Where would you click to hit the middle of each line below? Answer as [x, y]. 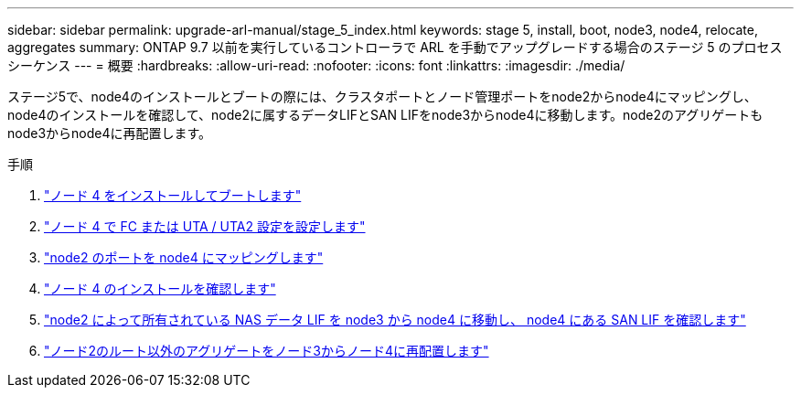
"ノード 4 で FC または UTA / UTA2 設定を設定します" [205, 226]
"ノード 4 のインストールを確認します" [160, 288]
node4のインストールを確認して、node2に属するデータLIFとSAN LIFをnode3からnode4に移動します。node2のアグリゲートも [385, 115]
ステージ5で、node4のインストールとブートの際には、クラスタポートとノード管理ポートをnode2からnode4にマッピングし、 [382, 96]
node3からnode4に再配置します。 [110, 133]
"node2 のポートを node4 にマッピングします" [184, 257]
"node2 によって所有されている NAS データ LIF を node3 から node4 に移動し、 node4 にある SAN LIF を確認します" [395, 320]
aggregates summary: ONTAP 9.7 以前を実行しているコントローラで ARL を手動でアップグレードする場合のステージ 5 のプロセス [395, 47]
